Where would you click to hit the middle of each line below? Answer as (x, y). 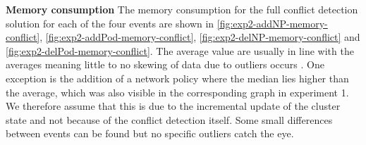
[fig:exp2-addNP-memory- (272, 23)
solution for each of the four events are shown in (110, 23)
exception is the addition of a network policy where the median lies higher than (177, 78)
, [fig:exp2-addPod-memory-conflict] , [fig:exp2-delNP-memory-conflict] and (200, 37)
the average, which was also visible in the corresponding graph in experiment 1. (177, 92)
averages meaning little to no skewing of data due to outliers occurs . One (165, 64)
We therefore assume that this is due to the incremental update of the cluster (173, 106)
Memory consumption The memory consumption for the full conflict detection (182, 9)
